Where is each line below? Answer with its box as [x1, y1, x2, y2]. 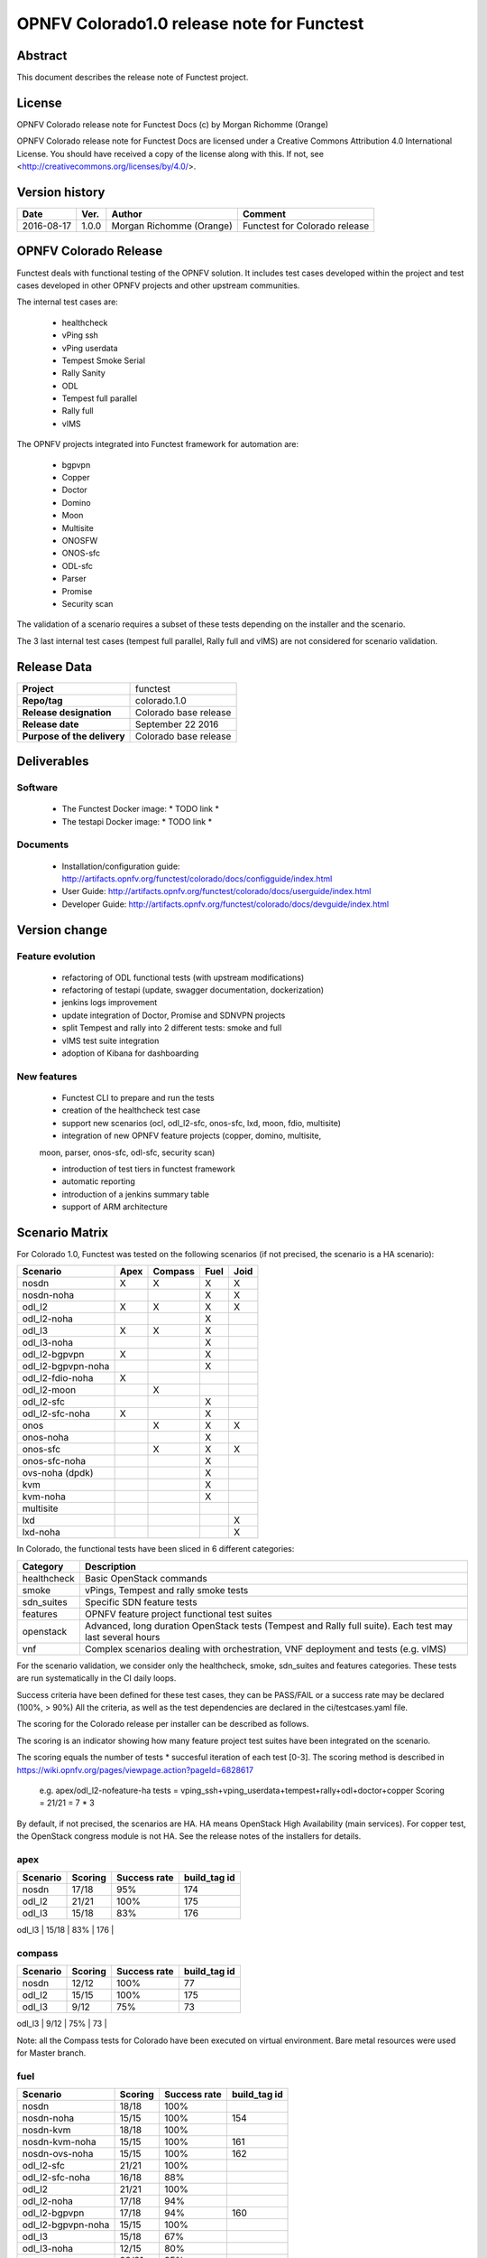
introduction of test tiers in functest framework [61, 1163, 235, 1174]
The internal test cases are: [16, 296, 119, 307]
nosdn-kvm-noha [22, 2136, 96, 2149]
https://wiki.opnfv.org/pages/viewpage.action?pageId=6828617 [16, 1764, 254, 1775]
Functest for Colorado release [242, 219, 370, 232]
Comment [242, 208, 286, 220]
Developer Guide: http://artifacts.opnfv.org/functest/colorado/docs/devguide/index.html [61, 899, 390, 910]
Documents [16, 838, 69, 851]
